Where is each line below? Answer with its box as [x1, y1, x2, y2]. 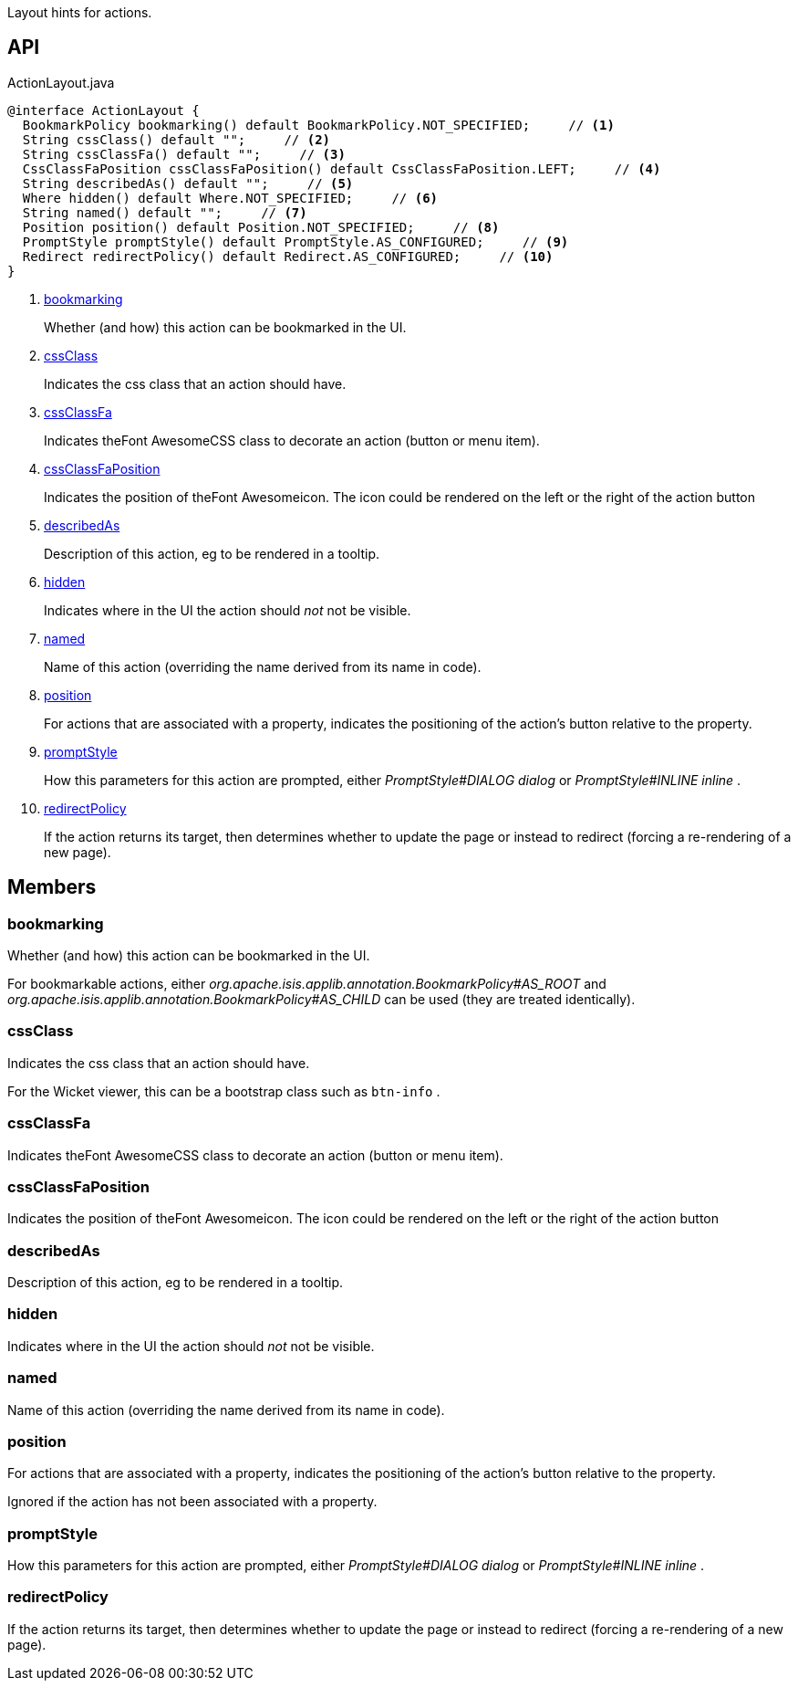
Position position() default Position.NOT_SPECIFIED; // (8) [22, 219, 500, 235]
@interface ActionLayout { [7, 102, 200, 118]
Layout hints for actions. [7, 5, 152, 20]
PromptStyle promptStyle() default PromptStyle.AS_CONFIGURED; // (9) [22, 234, 569, 249]
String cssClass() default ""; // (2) [22, 131, 331, 147]
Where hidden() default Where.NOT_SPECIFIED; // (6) [22, 190, 439, 205]
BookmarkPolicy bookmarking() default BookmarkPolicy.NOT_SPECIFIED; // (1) [22, 117, 615, 132]
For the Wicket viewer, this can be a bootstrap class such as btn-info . [7, 1083, 440, 1099]
